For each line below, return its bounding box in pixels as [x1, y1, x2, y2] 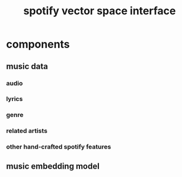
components [6, 37, 70, 51]
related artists [6, 127, 47, 135]
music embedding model [6, 161, 100, 171]
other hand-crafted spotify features [6, 143, 111, 151]
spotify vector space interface [23, 4, 176, 18]
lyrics [6, 95, 23, 103]
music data [6, 61, 49, 71]
